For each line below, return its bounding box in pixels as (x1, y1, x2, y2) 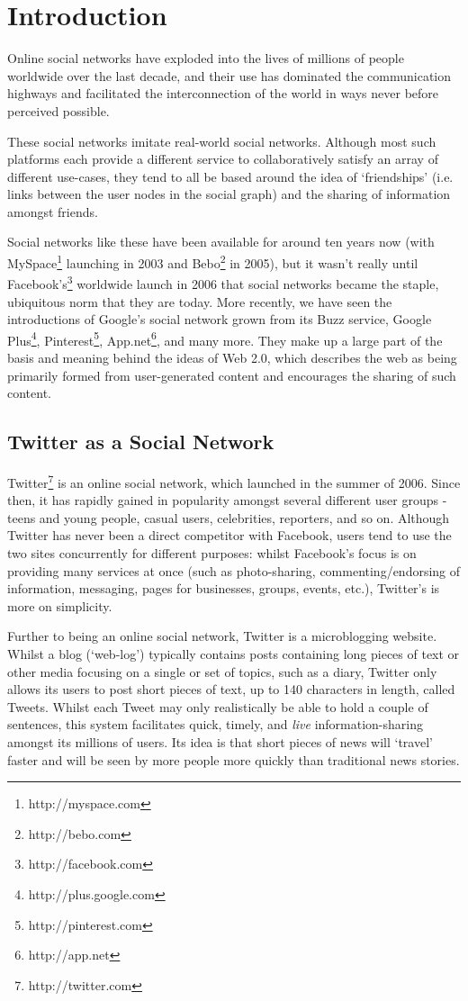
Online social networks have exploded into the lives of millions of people (7, 49, 404, 68)
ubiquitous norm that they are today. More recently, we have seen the (7, 292, 392, 311)
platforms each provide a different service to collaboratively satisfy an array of (7, 149, 438, 168)
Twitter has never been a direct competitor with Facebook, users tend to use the (7, 526, 452, 545)
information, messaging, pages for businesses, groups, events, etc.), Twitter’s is (7, 579, 440, 598)
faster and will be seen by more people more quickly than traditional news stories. (7, 750, 460, 769)
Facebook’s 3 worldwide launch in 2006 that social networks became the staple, (7, 272, 439, 293)
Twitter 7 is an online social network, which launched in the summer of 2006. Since (7, 470, 461, 491)
